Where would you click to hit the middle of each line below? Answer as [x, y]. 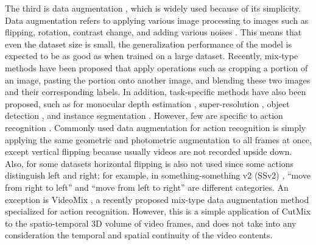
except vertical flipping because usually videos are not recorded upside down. [149, 151]
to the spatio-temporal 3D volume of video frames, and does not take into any [151, 223]
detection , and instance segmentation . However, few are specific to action [144, 115]
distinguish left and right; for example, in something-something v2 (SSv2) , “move [158, 175]
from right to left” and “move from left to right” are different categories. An [147, 187]
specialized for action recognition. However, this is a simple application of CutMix [158, 211]
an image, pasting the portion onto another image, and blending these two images [158, 80]
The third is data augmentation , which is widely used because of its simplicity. [153, 8]
